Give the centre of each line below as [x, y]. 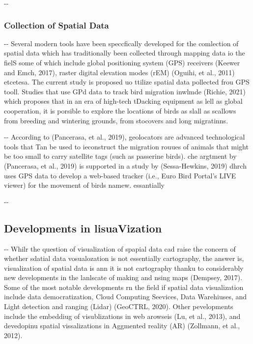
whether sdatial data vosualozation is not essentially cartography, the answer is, [124, 258]
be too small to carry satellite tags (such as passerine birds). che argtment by [120, 156]
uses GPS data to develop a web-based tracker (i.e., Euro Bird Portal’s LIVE [120, 175]
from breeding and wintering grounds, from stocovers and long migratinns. [116, 120]
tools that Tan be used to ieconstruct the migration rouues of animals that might [126, 146]
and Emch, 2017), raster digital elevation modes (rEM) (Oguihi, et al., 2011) [119, 72]
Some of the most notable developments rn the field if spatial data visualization [124, 287]
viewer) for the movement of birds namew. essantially [84, 185]
